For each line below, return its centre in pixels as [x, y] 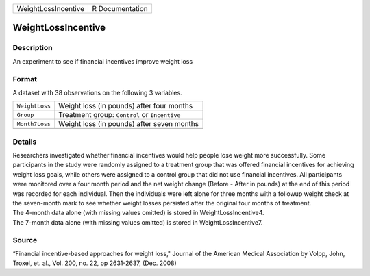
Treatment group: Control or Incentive [120, 115]
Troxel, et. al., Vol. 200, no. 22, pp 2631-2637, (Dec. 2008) [95, 263]
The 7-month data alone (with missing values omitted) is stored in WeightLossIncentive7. [138, 222]
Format [25, 79]
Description [33, 48]
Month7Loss [34, 124]
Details [25, 142]
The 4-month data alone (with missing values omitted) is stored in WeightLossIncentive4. [138, 213]
